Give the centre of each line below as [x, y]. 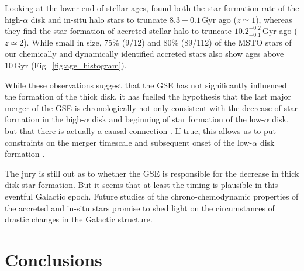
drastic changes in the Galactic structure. [79, 219]
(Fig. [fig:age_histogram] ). [79, 65]
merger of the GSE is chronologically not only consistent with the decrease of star [151, 107]
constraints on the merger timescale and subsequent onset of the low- [129, 142]
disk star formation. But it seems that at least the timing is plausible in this [141, 185]
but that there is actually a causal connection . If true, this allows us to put [141, 130]
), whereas [274, 19]
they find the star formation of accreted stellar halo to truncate [118, 31]
